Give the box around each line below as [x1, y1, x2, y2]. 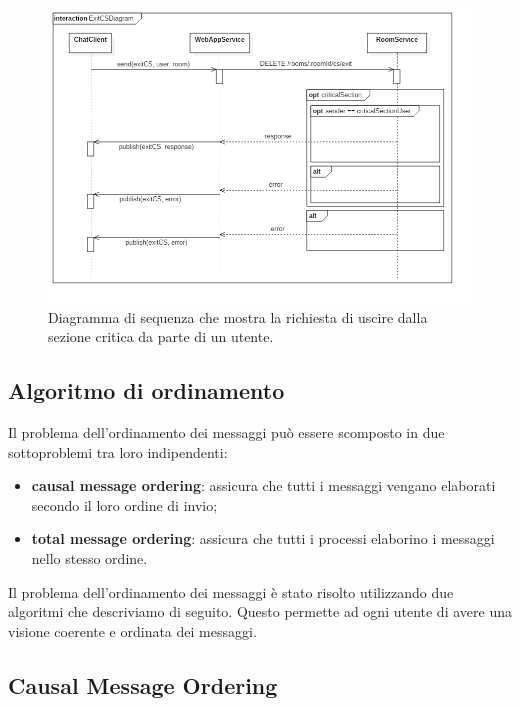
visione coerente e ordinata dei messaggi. [8, 620, 257, 641]
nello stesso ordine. [31, 548, 148, 569]
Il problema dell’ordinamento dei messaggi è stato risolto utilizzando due [8, 581, 454, 602]
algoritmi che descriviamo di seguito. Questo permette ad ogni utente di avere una [8, 601, 512, 622]
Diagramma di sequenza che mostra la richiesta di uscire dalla [48, 306, 428, 327]
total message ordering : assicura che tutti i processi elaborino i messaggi [31, 528, 495, 549]
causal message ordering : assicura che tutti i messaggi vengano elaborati [31, 475, 496, 496]
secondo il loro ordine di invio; [31, 494, 218, 515]
